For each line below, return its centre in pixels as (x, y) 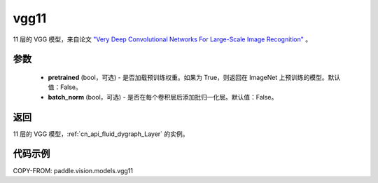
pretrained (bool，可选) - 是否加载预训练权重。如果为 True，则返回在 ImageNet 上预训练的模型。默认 (194, 77)
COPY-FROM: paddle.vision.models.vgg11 (73, 170)
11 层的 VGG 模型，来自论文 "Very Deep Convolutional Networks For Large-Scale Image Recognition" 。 (162, 39)
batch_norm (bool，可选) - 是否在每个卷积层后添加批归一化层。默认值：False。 (163, 97)
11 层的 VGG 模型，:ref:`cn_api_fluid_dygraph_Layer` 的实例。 (101, 134)
